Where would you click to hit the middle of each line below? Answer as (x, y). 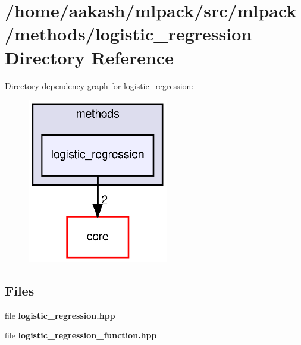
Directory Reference (90, 57)
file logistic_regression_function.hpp (81, 335)
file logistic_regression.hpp (60, 315)
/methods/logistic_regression (128, 34)
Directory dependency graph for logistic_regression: (99, 85)
